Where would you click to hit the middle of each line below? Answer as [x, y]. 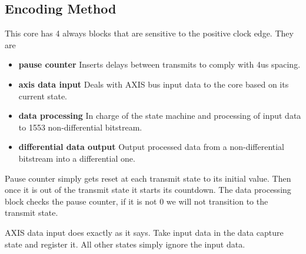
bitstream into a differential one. [77, 158]
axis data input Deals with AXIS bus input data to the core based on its [154, 84]
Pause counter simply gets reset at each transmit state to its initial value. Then [148, 178]
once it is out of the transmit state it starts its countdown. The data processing [148, 190]
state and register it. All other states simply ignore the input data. [125, 244]
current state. [43, 96]
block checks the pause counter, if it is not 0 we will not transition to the [137, 201]
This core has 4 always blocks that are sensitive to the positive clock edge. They [149, 33]
